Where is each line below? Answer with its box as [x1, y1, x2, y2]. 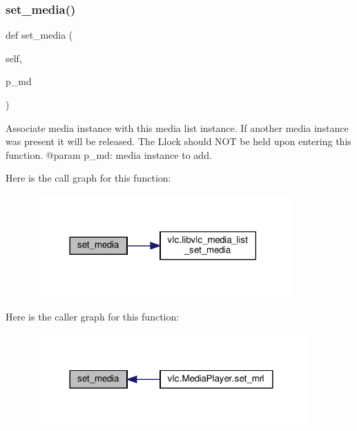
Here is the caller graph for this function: [6, 309, 180, 323]
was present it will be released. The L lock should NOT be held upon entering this [6, 134, 351, 149]
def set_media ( [6, 28, 73, 42]
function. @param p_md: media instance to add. [6, 147, 212, 162]
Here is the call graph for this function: [6, 171, 171, 185]
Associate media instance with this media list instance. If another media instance [6, 120, 349, 135]
